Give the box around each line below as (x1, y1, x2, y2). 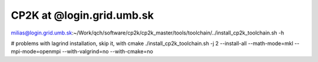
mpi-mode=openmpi (11, 48, 61, 55)
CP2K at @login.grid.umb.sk (11, 9, 154, 22)
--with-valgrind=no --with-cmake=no (62, 48, 153, 55)
